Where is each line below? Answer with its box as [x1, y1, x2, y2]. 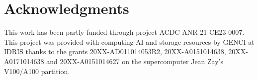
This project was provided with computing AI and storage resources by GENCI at [4, 36, 255, 47]
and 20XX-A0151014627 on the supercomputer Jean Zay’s [46, 56, 224, 66]
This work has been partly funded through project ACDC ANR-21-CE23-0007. [4, 27, 245, 37]
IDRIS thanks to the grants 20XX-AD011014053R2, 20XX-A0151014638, [4, 46, 226, 57]
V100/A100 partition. [4, 66, 70, 76]
